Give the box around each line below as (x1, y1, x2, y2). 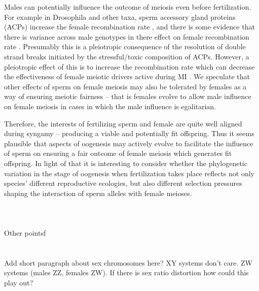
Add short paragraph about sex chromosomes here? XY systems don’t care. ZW (4, 257, 252, 268)
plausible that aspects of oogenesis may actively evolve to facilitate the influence (4, 138, 253, 148)
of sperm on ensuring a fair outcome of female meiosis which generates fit (4, 148, 232, 158)
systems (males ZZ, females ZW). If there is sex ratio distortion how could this (4, 267, 249, 278)
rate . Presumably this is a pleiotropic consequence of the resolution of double (4, 41, 246, 52)
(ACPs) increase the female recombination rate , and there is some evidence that (4, 21, 255, 32)
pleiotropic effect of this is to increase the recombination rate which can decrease (4, 61, 255, 72)
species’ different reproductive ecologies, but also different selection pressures (4, 178, 242, 188)
